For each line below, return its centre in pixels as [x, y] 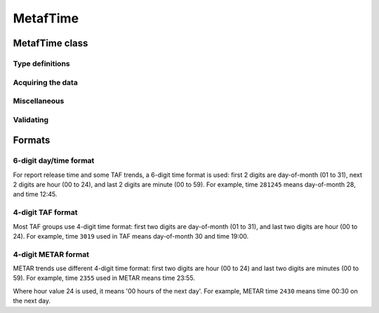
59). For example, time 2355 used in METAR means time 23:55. [104, 278]
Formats [32, 140]
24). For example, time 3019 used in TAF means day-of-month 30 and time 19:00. [131, 236]
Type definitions [41, 63]
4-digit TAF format [45, 213]
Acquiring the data [46, 82]
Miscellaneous [39, 101]
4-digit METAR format [51, 254]
